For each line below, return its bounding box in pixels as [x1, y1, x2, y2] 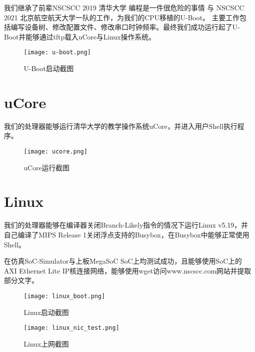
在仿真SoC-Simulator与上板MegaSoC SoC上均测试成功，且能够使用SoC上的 [4, 256, 242, 266]
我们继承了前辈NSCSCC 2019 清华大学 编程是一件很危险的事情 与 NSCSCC [4, 2, 245, 12]
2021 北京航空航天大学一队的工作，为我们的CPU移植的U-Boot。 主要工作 [4, 12, 240, 22]
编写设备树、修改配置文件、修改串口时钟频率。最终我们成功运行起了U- [10, 22, 240, 32]
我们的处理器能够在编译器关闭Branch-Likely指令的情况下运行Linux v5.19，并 [4, 220, 248, 230]
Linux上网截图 [24, 338, 69, 349]
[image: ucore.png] [24, 148, 87, 155]
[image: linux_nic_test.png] [24, 324, 120, 332]
